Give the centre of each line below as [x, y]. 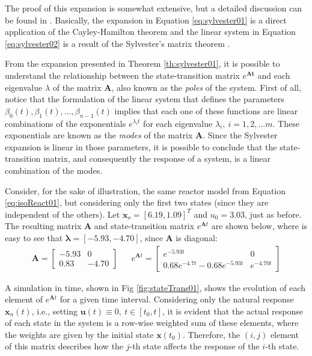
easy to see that [34, 237]
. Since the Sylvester [240, 135]
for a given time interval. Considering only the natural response [177, 299]
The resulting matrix [43, 226]
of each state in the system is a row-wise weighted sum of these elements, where [152, 323]
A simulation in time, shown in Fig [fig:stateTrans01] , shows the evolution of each [155, 287]
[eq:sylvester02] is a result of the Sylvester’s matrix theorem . [118, 43]
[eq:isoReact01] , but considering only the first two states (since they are [137, 202]
